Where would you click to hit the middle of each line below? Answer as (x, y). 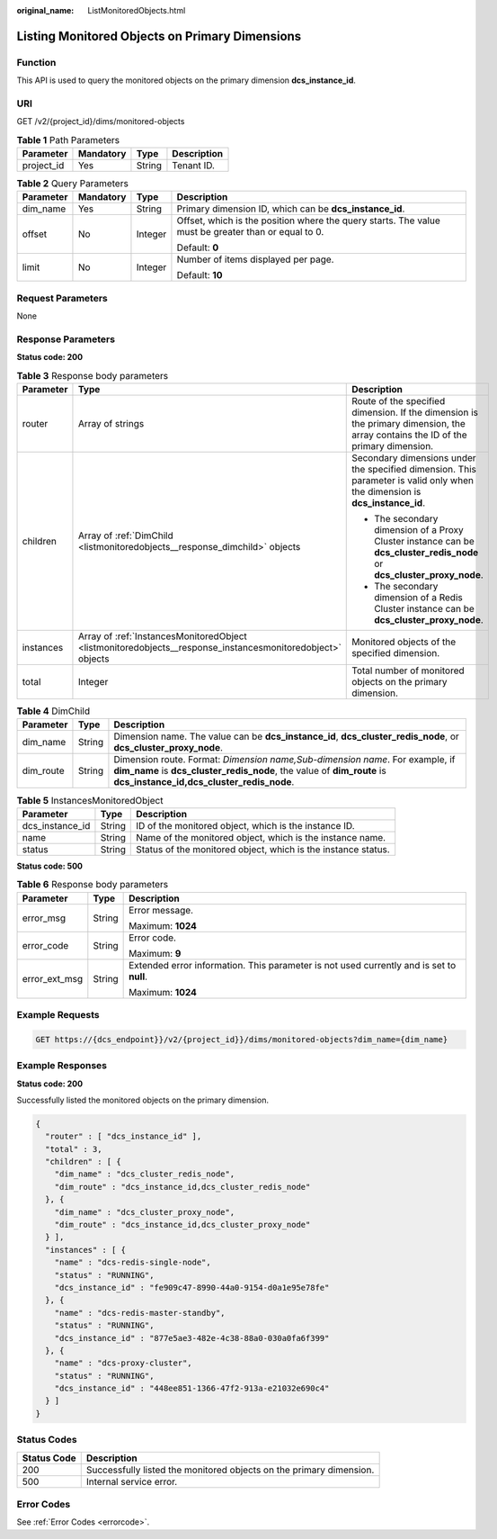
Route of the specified (399, 401)
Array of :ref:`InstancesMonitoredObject (162, 636)
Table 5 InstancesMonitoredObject (90, 800)
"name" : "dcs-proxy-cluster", (123, 1363)
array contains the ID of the (409, 435)
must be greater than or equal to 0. (250, 232)
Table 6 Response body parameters (93, 885)
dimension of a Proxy (419, 530)
